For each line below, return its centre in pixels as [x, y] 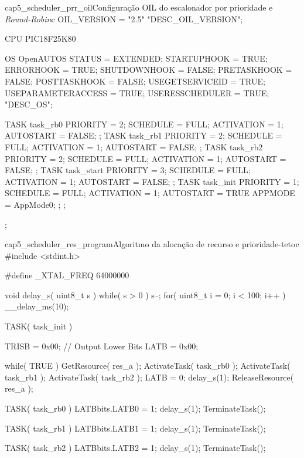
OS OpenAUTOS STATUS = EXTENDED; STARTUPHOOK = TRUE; [136, 58]
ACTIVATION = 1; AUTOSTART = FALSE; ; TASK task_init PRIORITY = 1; [152, 181]
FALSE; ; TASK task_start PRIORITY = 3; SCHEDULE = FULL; [128, 170]
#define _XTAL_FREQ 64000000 [67, 275]
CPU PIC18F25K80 [40, 38]
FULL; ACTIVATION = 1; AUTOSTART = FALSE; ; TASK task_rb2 [134, 147]
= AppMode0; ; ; [35, 204]
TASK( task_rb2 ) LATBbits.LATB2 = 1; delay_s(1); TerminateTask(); [135, 448]
